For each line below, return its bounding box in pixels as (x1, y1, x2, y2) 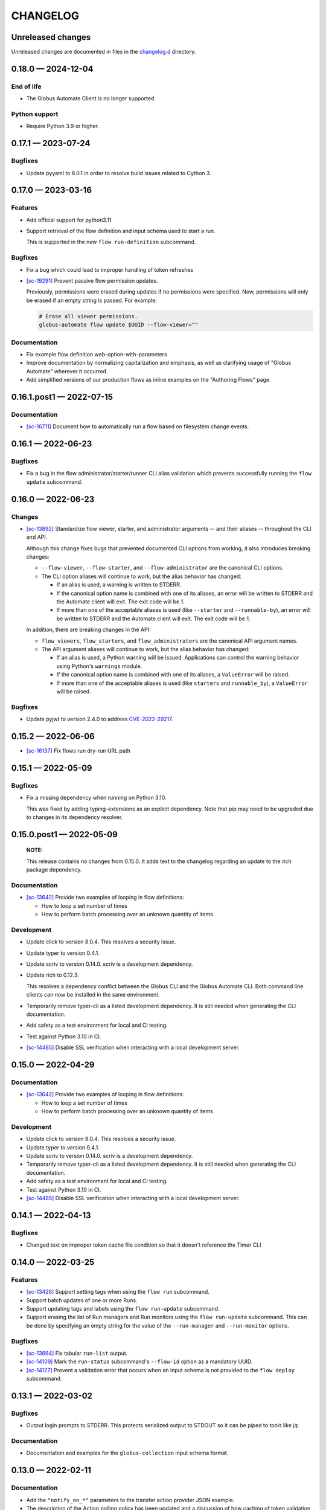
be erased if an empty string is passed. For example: (26, 297, 157, 304)
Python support (11, 109, 59, 118)
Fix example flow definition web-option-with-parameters (26, 350, 167, 358)
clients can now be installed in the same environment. (26, 991, 160, 998)
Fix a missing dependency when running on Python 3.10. (26, 794, 167, 802)
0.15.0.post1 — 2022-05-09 (11, 829, 118, 840)
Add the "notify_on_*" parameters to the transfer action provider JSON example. (26, 1496, 235, 1503)
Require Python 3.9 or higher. (26, 123, 100, 130)
